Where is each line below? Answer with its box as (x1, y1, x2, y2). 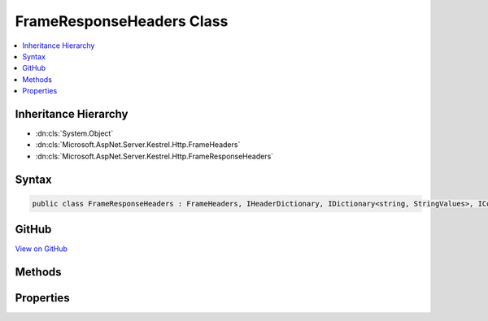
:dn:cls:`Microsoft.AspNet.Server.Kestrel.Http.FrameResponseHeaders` (35, 151, 274, 161)
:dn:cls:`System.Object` (35, 128, 114, 138)
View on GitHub (15, 244, 68, 254)
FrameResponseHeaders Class (15, 12, 229, 30)
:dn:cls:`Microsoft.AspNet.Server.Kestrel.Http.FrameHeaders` (35, 140, 241, 150)
